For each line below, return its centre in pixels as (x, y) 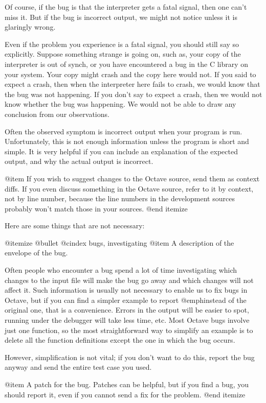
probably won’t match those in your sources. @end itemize (96, 208)
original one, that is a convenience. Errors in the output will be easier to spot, (127, 310)
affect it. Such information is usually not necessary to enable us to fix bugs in (126, 290)
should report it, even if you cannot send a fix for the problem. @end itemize (125, 394)
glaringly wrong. (30, 27)
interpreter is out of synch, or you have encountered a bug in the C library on (127, 64)
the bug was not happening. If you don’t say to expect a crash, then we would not (134, 94)
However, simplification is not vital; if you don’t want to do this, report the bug (130, 357)
